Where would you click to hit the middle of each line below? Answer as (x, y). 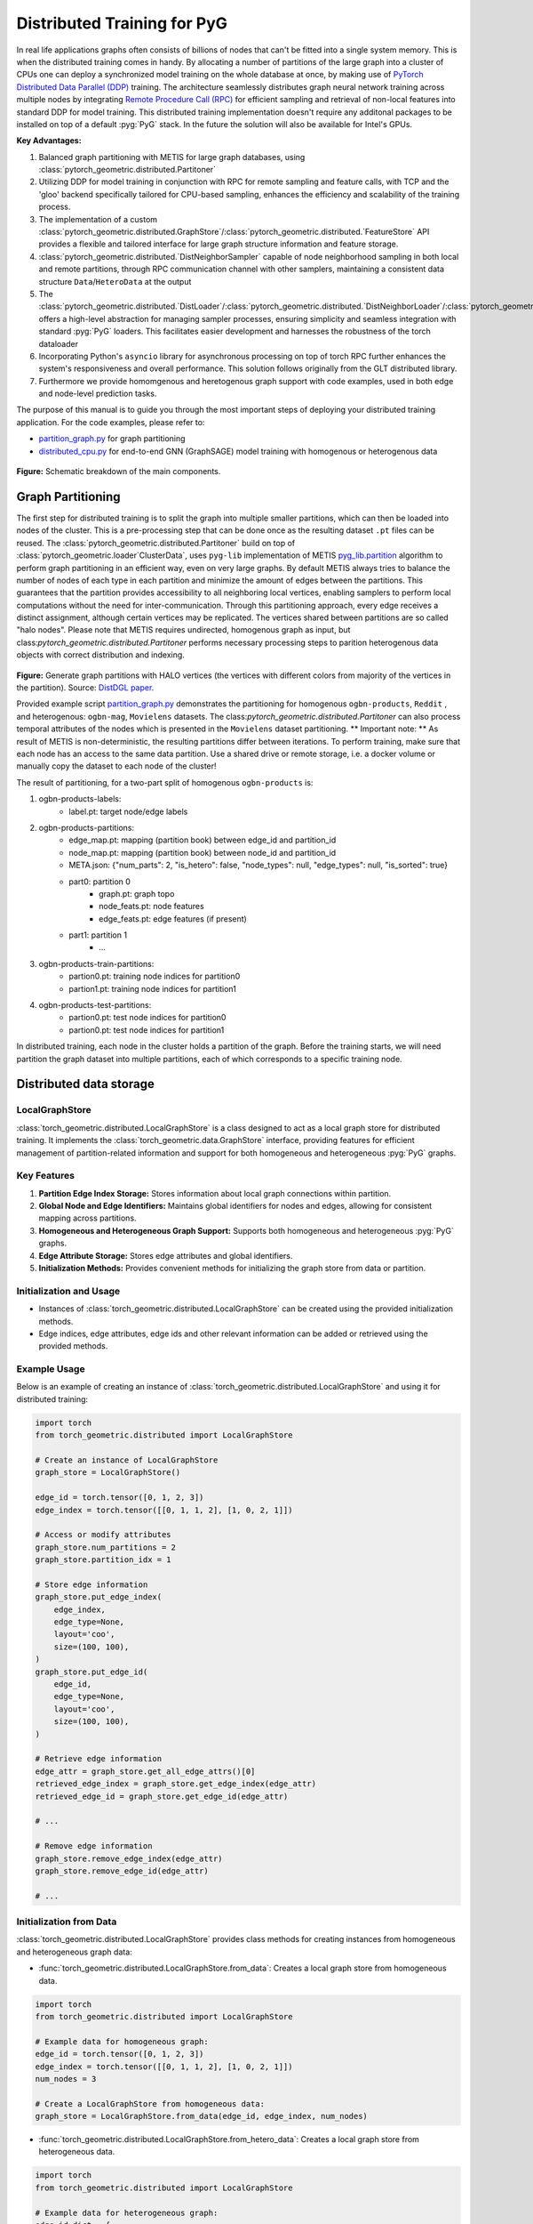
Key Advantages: (49, 141)
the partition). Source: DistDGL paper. (85, 688)
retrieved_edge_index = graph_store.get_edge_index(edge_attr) (176, 1784)
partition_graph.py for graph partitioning (112, 439)
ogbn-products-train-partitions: (96, 963)
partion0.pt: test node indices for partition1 (147, 1030)
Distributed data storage (85, 1084)
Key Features (46, 1176)
